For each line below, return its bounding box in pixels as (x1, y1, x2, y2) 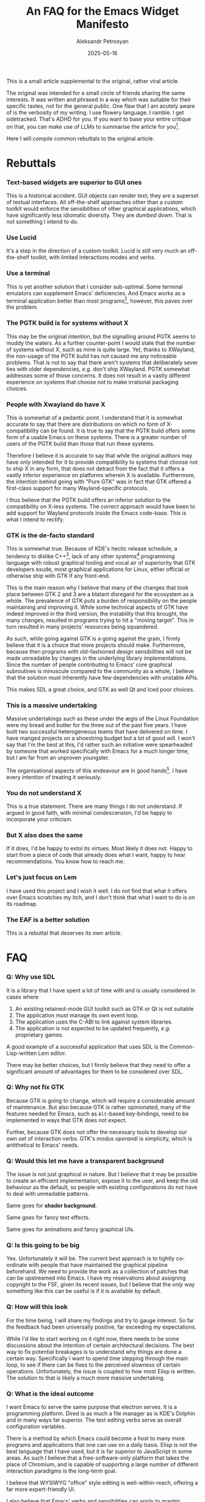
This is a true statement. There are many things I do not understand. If (6, 802, 182, 810)
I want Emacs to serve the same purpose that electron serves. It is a (6, 1403, 177, 1410)
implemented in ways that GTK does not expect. (6, 1116, 127, 1123)
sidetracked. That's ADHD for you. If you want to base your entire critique (6, 115, 192, 123)
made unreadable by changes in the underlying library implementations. (6, 654, 187, 662)
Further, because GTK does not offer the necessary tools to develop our (6, 1128, 187, 1136)
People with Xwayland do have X (6, 400, 106, 409)
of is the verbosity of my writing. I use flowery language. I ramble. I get (6, 108, 184, 116)
